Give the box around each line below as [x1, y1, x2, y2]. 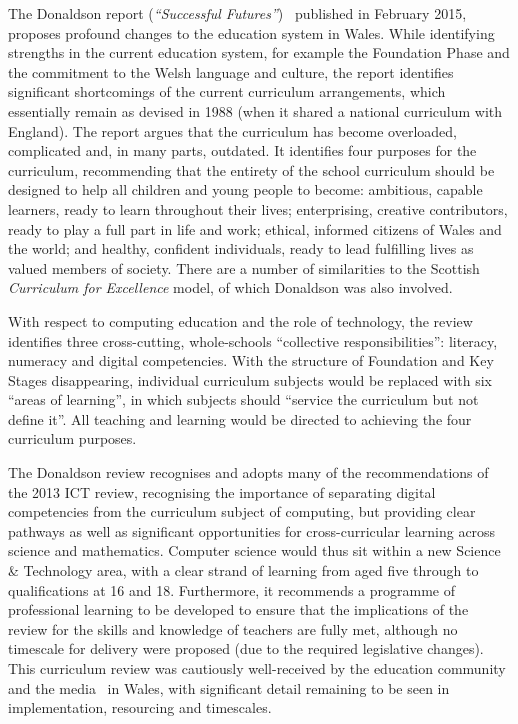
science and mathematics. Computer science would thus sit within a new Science [8, 540, 501, 561]
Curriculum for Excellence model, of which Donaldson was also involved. [8, 277, 453, 298]
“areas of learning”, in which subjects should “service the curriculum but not [8, 389, 479, 410]
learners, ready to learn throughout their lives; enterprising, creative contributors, [8, 198, 508, 219]
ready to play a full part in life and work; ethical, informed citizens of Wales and [8, 218, 502, 239]
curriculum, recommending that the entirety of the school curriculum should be [8, 159, 495, 180]
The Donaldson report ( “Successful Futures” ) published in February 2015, [8, 3, 467, 23]
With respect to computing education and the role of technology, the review [8, 310, 473, 331]
